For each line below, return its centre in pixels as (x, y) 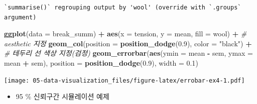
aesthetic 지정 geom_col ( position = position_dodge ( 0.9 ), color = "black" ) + (128, 43)
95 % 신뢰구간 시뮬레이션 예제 (62, 96)
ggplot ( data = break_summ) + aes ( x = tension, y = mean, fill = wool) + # (125, 34)
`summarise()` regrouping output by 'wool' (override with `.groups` (123, 7)
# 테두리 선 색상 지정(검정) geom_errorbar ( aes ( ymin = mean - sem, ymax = (129, 53)
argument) (20, 17)
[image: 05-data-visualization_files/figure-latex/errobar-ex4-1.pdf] (124, 80)
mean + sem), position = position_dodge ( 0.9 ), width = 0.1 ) (101, 62)
